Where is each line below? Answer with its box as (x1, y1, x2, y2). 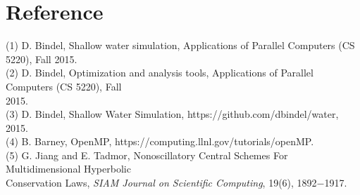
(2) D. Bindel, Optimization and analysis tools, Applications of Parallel (6, 65, 314, 80)
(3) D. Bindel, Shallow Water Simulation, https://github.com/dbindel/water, (6, 107, 339, 121)
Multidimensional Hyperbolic (6, 161, 131, 176)
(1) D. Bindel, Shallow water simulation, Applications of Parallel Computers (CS (6, 38, 355, 53)
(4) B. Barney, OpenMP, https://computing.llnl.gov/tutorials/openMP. (6, 134, 314, 149)
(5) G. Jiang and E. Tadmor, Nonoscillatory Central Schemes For (6, 147, 288, 162)
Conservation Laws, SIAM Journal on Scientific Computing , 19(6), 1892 (6, 175, 317, 190)
